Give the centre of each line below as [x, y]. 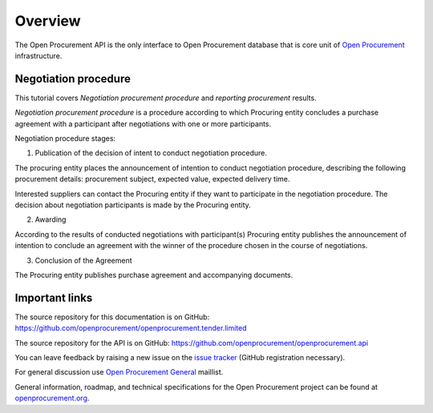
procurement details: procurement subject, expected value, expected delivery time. [152, 179]
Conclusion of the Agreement [83, 260]
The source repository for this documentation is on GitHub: [112, 317]
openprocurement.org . [52, 398]
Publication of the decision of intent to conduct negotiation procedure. [151, 153]
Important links [54, 297]
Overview [48, 21]
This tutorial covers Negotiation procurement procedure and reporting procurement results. [166, 98]
